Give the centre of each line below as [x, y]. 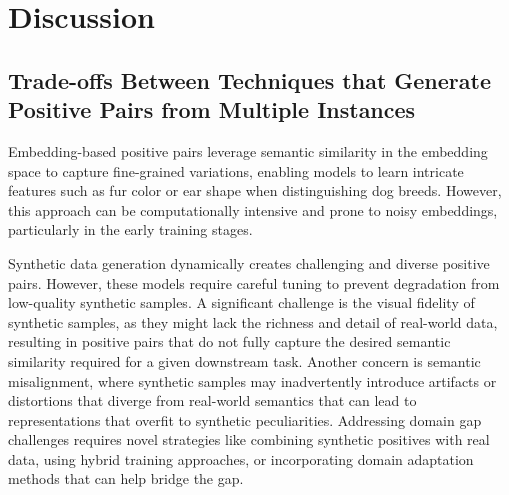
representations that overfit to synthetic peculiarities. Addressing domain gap [245, 419]
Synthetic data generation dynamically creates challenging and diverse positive [249, 262]
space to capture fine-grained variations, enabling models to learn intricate [236, 170]
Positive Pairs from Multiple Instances [212, 109]
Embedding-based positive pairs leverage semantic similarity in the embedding [248, 150]
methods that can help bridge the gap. [126, 478]
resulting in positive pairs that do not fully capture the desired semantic [229, 341]
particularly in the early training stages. [130, 229]
